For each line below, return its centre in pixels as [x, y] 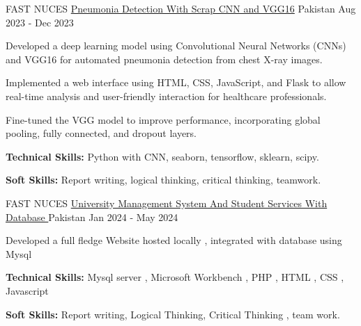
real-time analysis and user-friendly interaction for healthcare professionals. [166, 96]
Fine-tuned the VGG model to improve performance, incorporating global [163, 119]
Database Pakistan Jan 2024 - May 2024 [92, 217]
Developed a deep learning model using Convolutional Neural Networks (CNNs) [176, 46]
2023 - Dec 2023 [40, 22]
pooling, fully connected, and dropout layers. [101, 133]
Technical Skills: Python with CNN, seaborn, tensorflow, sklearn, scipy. [162, 156]
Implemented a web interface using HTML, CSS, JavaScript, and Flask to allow [176, 82]
